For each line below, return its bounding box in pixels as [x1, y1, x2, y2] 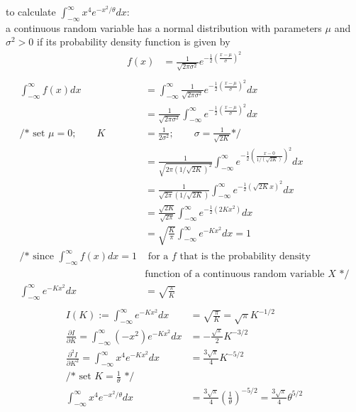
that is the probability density [179, 251, 311, 262]
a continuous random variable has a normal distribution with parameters [6, 20, 322, 35]
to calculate [6, 4, 56, 18]
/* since [19, 251, 54, 262]
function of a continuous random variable [145, 269, 325, 280]
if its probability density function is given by [37, 34, 230, 49]
